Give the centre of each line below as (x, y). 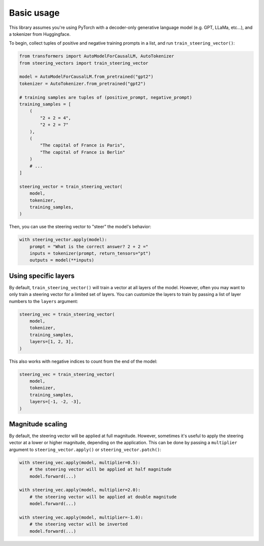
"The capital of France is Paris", (83, 145)
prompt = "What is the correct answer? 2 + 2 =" (89, 247)
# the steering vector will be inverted (79, 524)
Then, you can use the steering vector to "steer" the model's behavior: (80, 227)
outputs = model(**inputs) (62, 260)
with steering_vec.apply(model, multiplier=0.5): (80, 462)
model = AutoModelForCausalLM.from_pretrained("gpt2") (86, 77)
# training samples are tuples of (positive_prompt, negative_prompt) (106, 97)
